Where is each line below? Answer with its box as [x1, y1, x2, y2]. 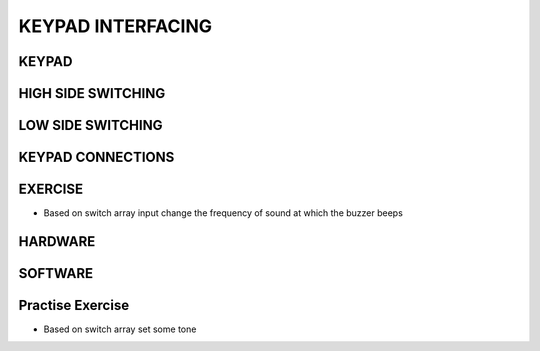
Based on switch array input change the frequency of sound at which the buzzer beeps [43, 207, 404, 219]
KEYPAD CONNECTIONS [18, 149, 175, 166]
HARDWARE [18, 233, 96, 250]
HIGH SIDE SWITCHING [18, 85, 166, 102]
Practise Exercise [18, 296, 130, 314]
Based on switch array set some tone [43, 323, 197, 335]
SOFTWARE [18, 265, 94, 282]
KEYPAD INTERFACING [18, 15, 213, 37]
